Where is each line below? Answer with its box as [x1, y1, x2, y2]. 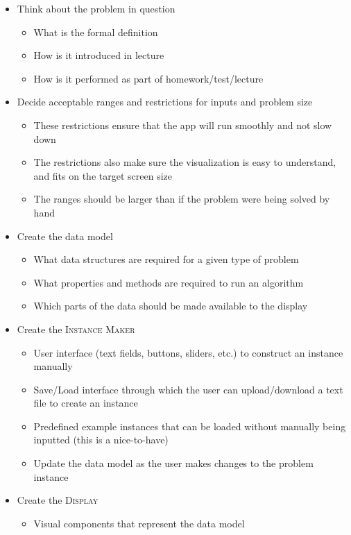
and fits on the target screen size [33, 168, 172, 182]
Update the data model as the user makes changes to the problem [33, 456, 314, 470]
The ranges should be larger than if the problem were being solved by [33, 192, 330, 206]
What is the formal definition [33, 24, 158, 39]
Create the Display [17, 493, 99, 507]
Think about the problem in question [17, 1, 175, 15]
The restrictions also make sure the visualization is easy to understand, [33, 155, 336, 169]
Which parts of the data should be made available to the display [33, 298, 308, 313]
